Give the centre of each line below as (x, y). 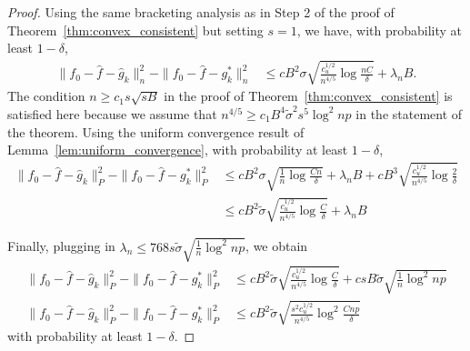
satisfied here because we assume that (112, 113)
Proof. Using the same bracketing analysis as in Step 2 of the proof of (201, 12)
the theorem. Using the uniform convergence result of (156, 131)
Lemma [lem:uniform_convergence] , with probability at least (178, 150)
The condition (46, 96)
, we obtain (277, 246)
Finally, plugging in (61, 246)
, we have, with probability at (380, 30)
